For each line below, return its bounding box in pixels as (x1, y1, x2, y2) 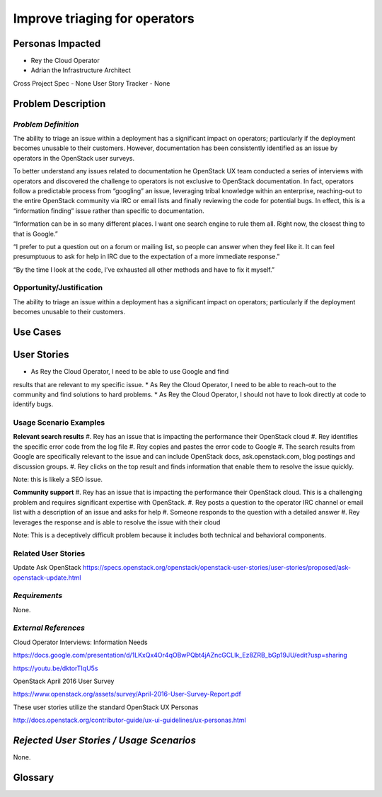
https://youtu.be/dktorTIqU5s (13, 664, 98, 672)
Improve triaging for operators (13, 11, 195, 26)
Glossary (13, 772, 54, 784)
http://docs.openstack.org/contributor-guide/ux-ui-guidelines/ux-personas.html (13, 716, 247, 725)
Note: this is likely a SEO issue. (13, 475, 103, 484)
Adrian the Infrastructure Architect (30, 66, 131, 74)
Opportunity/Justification (13, 283, 103, 293)
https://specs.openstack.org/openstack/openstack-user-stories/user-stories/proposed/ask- (82, 563, 352, 572)
